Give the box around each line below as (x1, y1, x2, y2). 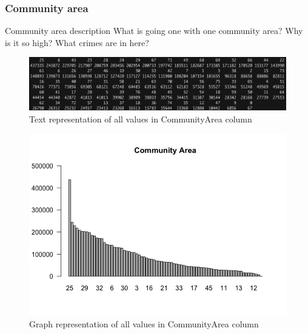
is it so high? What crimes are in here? (5, 36, 149, 48)
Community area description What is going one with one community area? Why (5, 24, 303, 37)
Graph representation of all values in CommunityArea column (29, 318, 259, 330)
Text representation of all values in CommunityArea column (29, 113, 252, 125)
